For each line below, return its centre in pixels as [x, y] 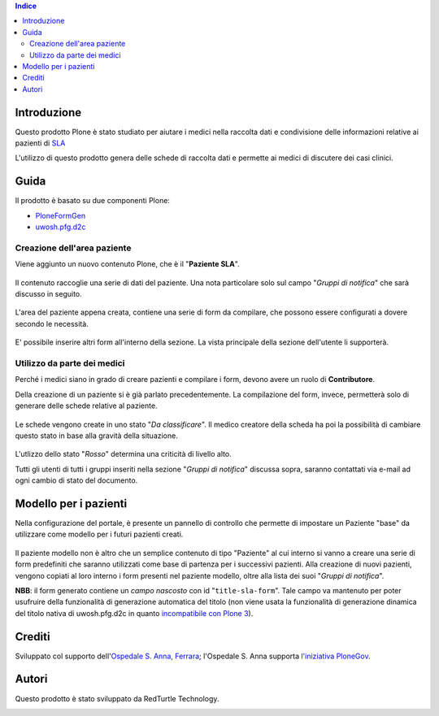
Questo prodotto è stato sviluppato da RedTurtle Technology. [117, 698]
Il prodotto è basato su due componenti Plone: [93, 201]
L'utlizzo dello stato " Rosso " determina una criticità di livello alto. [123, 454]
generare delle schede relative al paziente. [86, 406]
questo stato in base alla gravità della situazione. [96, 436]
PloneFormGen [60, 215]
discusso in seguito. [49, 294]
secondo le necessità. [52, 323]
